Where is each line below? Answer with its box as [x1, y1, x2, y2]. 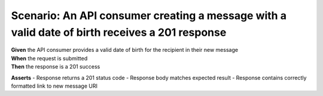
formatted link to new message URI [11, 82, 98, 89]
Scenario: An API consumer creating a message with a [11, 9, 287, 22]
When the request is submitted [11, 54, 88, 62]
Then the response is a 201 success [11, 63, 100, 70]
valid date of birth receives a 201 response [11, 26, 227, 39]
